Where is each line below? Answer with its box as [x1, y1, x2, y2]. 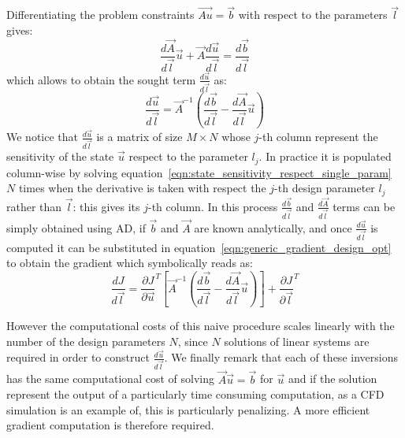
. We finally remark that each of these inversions [164, 349, 398, 366]
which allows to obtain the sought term [6, 71, 196, 87]
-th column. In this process [147, 198, 278, 214]
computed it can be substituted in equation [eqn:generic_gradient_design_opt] [6, 239, 392, 255]
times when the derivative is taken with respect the [18, 180, 266, 196]
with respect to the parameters [238, 6, 388, 23]
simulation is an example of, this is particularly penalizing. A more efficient [6, 401, 370, 418]
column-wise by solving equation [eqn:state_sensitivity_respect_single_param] [6, 164, 392, 180]
